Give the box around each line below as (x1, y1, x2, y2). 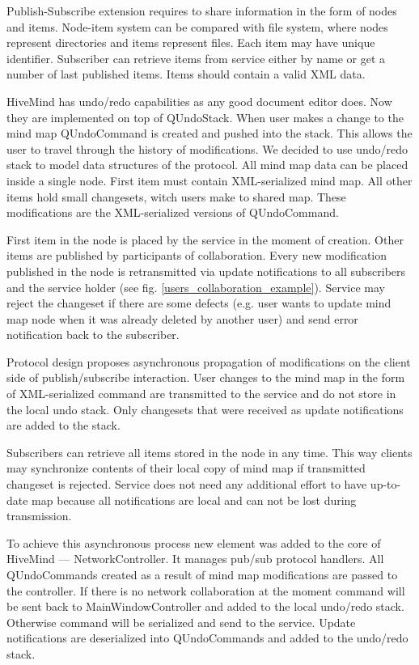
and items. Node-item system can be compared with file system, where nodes (6, 18, 388, 35)
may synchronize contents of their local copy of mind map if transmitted (6, 460, 366, 477)
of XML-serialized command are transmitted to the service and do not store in (6, 385, 396, 402)
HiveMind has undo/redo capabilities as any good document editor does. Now (6, 92, 392, 109)
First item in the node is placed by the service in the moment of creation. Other (6, 231, 404, 248)
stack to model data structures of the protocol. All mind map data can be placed (6, 156, 408, 173)
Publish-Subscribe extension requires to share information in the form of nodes (6, 2, 397, 19)
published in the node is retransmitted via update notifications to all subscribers (6, 262, 406, 279)
